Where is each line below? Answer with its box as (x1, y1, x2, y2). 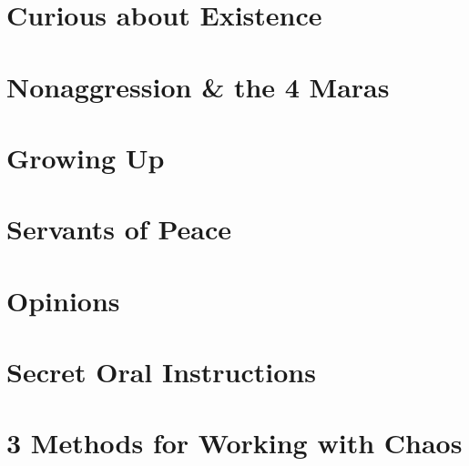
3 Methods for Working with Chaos (6, 424, 463, 461)
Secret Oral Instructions (6, 353, 316, 390)
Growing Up (6, 138, 165, 176)
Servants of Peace (6, 210, 231, 248)
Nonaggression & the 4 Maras (6, 67, 390, 105)
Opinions (6, 281, 120, 319)
